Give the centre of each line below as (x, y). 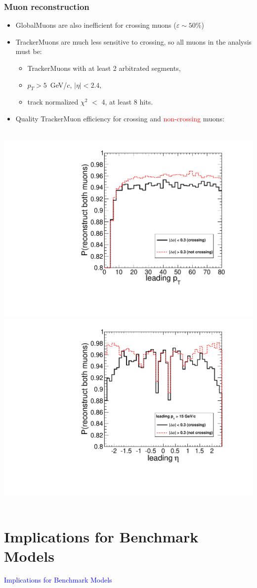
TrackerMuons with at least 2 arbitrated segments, (104, 68)
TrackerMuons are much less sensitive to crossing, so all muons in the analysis (134, 41)
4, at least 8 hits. (127, 102)
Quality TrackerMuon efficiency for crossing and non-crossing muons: (120, 118)
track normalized (53, 102)
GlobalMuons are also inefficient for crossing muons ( (96, 25)
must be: (29, 51)
